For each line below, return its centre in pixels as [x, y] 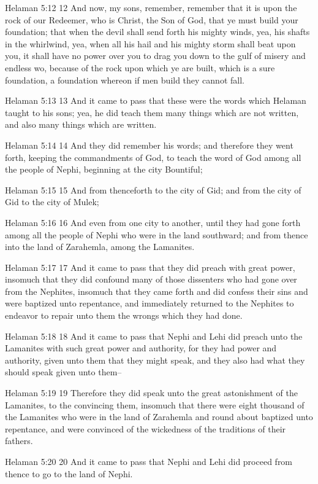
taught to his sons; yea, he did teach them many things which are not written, [152, 112]
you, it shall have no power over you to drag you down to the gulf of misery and [155, 56]
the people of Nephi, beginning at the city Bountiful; [104, 169]
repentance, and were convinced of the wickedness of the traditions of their [146, 428]
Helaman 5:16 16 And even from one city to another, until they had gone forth [153, 222]
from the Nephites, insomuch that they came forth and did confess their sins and [157, 291]
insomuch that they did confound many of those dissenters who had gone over [151, 279]
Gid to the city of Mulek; [52, 202]
